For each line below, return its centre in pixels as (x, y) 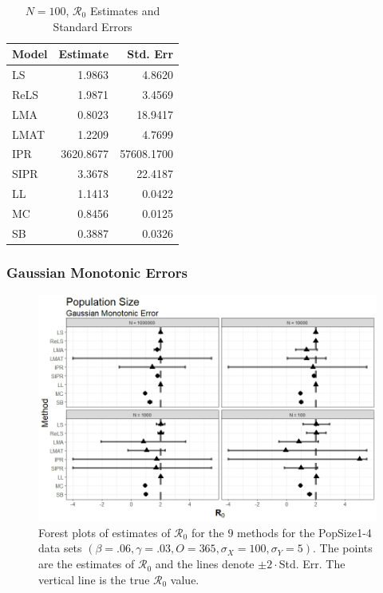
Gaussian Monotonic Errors (97, 272)
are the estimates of (87, 564)
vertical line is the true (94, 579)
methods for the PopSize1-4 (304, 532)
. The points (343, 548)
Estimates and (125, 10)
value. (185, 579)
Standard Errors (93, 26)
